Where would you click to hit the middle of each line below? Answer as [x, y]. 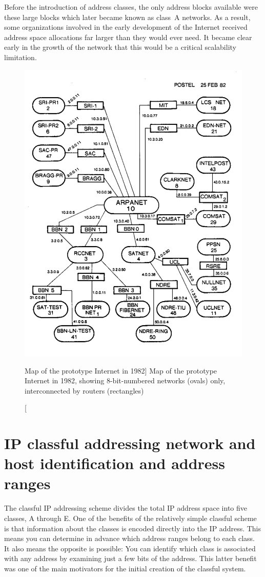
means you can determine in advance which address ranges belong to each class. [129, 538]
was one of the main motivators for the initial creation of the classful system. [125, 568]
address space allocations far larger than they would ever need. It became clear [128, 37]
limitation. [21, 57]
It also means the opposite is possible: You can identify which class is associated [130, 548]
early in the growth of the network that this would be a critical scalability [120, 47]
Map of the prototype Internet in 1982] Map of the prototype [121, 370]
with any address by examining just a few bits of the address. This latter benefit [130, 558]
